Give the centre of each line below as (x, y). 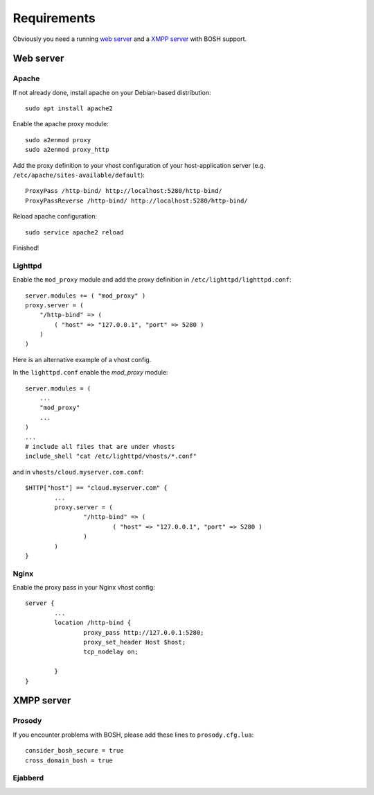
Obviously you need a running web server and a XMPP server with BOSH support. (130, 39)
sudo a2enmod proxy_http (67, 150)
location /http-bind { (93, 623)
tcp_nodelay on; (111, 652)
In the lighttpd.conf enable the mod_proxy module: (91, 373)
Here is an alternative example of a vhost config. (82, 359)
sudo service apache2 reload (74, 232)
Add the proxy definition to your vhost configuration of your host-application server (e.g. (139, 165)
